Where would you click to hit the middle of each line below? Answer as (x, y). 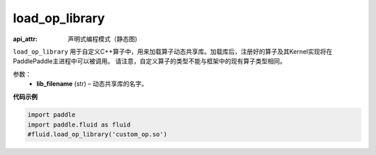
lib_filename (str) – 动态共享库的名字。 (92, 84)
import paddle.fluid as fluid (79, 124)
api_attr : (25, 39)
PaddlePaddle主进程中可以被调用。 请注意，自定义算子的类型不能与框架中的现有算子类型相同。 (149, 61)
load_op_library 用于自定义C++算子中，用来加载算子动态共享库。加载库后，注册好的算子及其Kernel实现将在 (173, 51)
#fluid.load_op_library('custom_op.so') (97, 134)
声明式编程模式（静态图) (103, 39)
